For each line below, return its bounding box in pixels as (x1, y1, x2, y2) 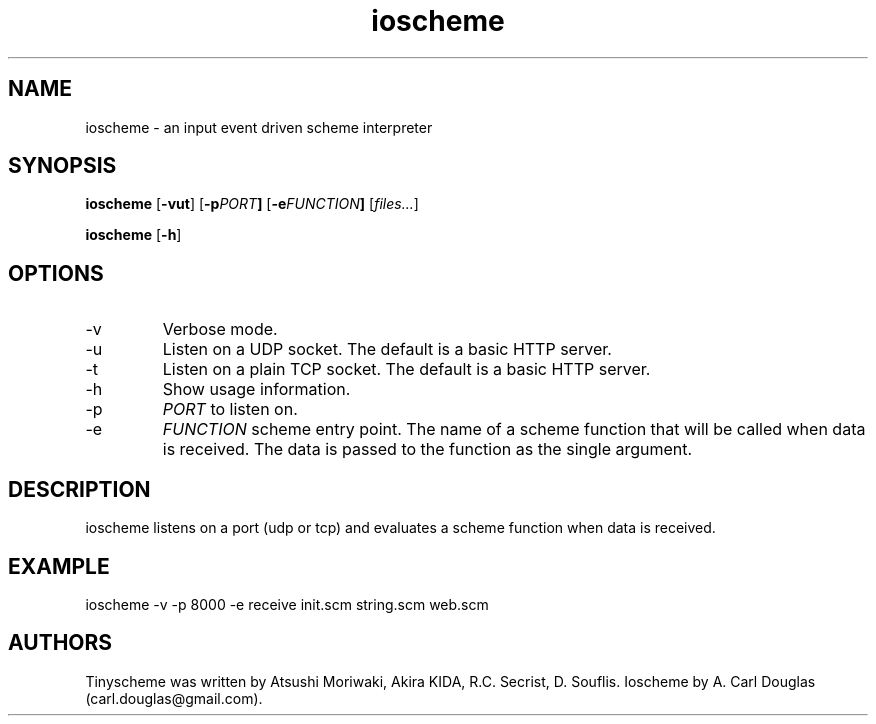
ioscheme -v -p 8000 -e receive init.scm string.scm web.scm (85, 595, 489, 613)
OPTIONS (8, 260, 104, 286)
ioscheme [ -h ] (85, 226, 182, 244)
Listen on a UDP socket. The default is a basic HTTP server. (162, 339, 612, 360)
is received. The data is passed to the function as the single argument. (162, 439, 693, 460)
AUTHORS (8, 630, 113, 656)
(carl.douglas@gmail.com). (85, 689, 263, 707)
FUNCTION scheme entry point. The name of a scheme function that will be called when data (162, 419, 866, 440)
